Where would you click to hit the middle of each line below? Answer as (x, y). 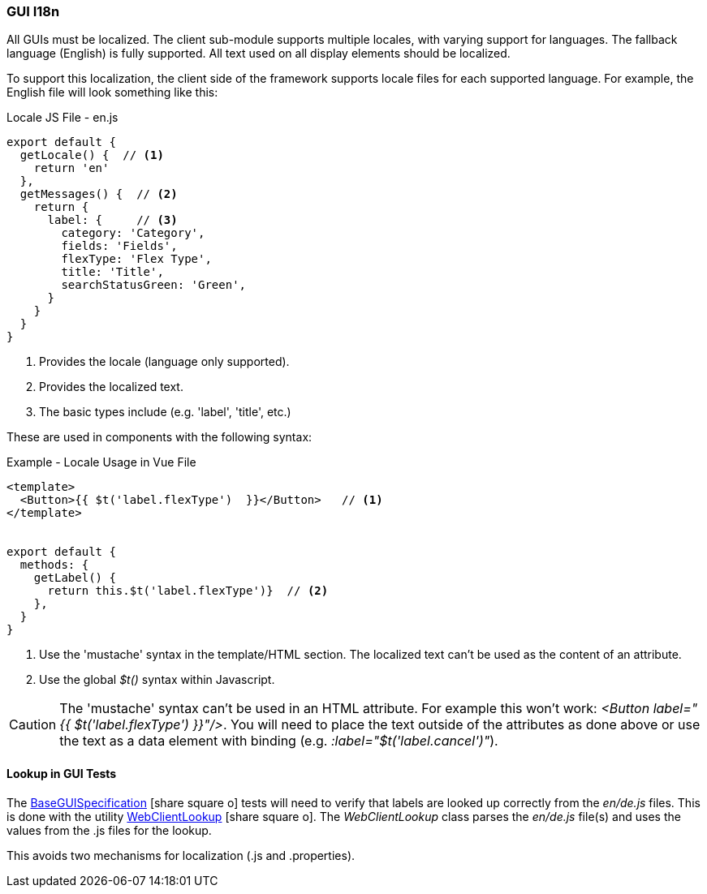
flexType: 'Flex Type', (136, 259)
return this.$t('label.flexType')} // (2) (188, 591)
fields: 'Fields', (119, 246)
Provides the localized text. (111, 387)
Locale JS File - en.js (63, 118)
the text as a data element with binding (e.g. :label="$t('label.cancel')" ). (279, 741)
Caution (33, 725)
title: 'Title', (112, 272)
